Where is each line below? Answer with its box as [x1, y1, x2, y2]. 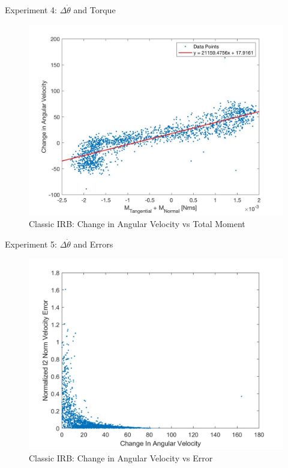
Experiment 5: [5, 237, 57, 250]
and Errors [73, 237, 113, 250]
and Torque [73, 4, 116, 16]
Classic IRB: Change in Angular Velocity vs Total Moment [29, 217, 245, 230]
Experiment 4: [5, 4, 57, 16]
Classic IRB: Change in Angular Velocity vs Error [29, 451, 213, 464]
